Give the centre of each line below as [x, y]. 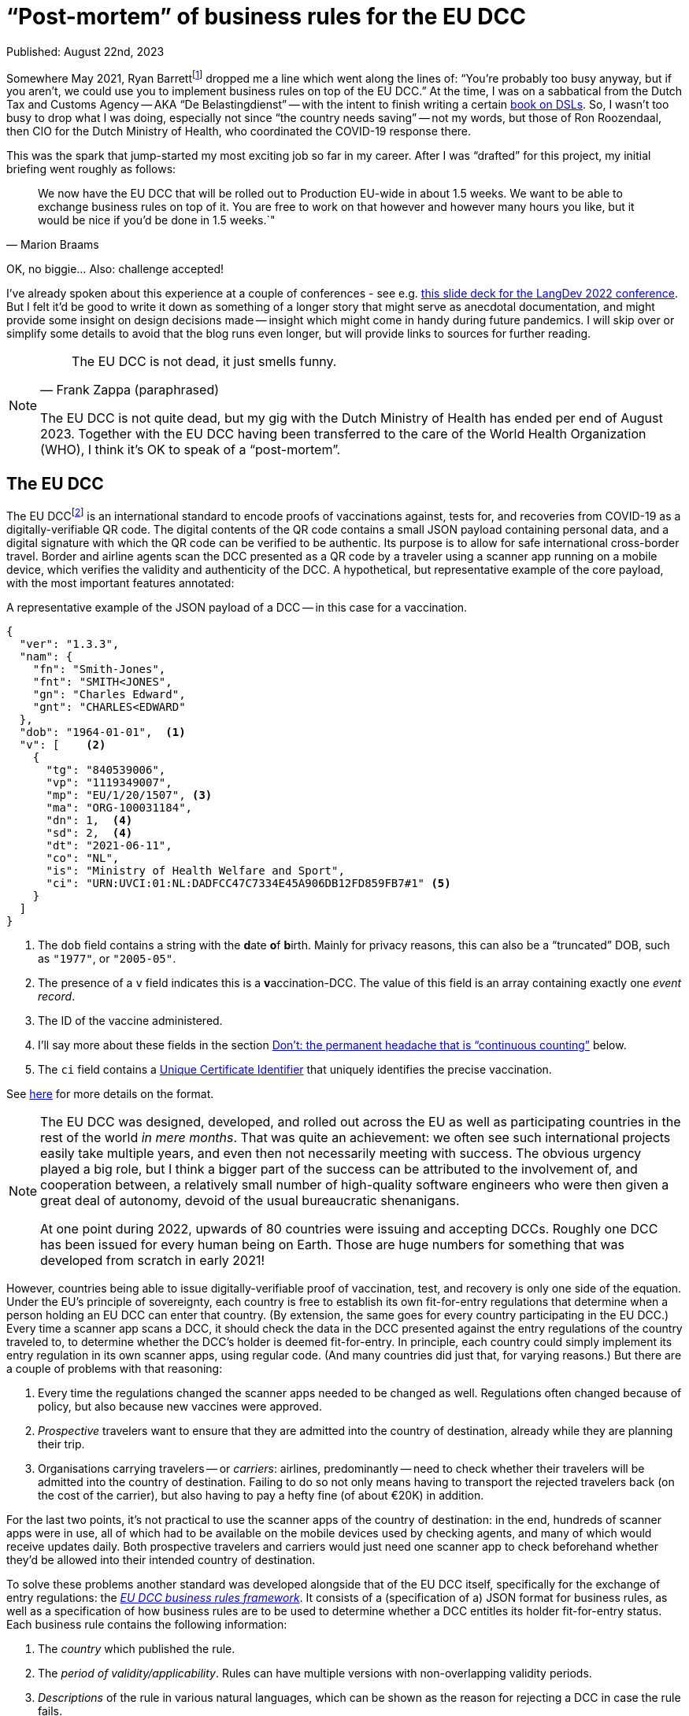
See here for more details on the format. [110, 1093]
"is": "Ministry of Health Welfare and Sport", [195, 870]
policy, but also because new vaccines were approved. [180, 1406]
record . [57, 996]
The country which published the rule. [137, 1648]
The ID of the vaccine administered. [130, 1020]
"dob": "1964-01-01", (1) [102, 732]
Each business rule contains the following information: [147, 1624]
